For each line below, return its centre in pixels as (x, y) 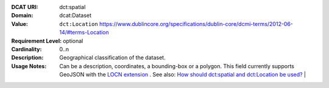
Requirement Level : (37, 41)
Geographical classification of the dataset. (112, 58)
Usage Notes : (29, 66)
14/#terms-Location (84, 33)
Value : (20, 24)
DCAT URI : (25, 7)
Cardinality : (27, 49)
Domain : (22, 16)
